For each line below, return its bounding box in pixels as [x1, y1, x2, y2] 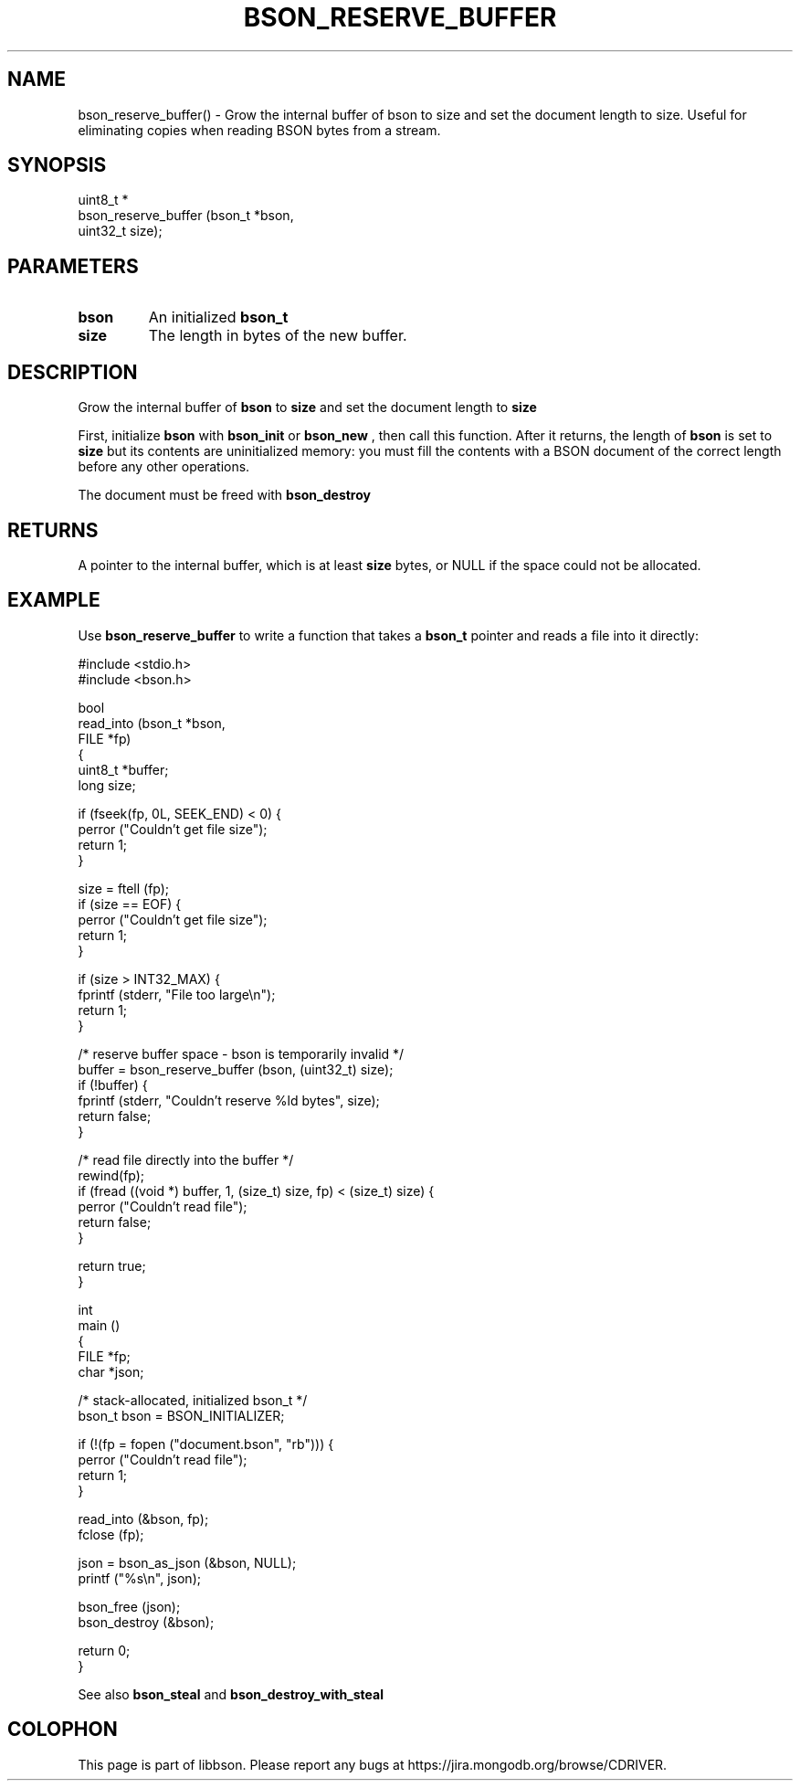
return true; [78, 1257, 146, 1274]
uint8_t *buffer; [78, 761, 169, 778]
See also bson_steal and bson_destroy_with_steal [78, 1686, 384, 1702]
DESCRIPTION [7, 360, 138, 384]
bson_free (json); [78, 1598, 181, 1614]
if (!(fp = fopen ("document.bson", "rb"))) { [78, 1435, 334, 1452]
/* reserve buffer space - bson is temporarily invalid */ [78, 1045, 405, 1062]
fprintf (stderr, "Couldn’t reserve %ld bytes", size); [78, 1092, 380, 1108]
